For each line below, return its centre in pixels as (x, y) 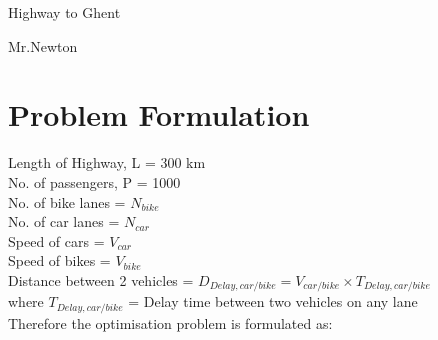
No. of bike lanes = (67, 201)
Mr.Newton (43, 45)
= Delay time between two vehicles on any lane (273, 301)
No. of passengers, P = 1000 (94, 181)
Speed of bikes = (59, 260)
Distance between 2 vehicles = (101, 279)
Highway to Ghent (64, 12)
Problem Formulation (159, 114)
